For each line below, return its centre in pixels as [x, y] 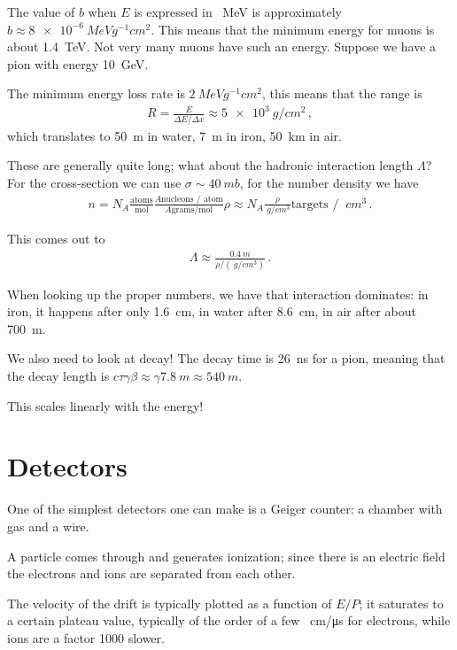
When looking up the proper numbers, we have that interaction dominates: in [218, 294]
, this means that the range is [342, 93]
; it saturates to [401, 603]
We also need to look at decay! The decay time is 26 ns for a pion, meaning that [226, 358]
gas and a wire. [48, 526]
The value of [41, 12]
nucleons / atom [192, 199]
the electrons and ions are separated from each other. [151, 573]
